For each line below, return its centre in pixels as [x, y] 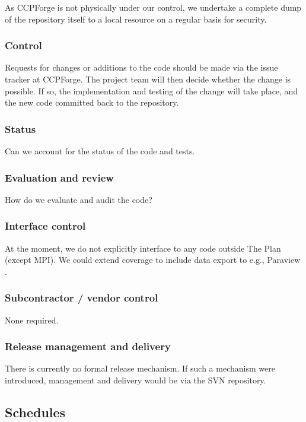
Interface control [45, 226]
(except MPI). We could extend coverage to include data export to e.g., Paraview [153, 260]
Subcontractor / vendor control [82, 298]
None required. [32, 320]
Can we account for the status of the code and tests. [100, 151]
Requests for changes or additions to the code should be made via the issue [141, 67]
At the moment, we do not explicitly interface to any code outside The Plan [143, 248]
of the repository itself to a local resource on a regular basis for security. [136, 19]
